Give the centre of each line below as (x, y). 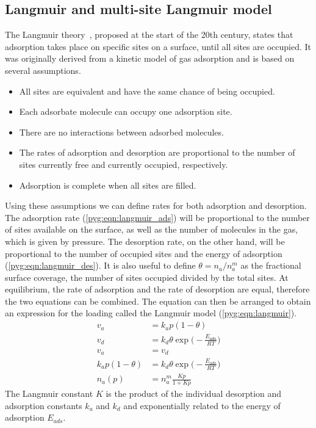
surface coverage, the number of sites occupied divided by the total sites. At (147, 277)
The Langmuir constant (49, 393)
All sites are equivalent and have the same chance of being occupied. (147, 91)
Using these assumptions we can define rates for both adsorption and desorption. (156, 205)
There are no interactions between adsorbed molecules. (121, 132)
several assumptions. (43, 70)
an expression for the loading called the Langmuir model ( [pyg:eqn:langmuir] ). (151, 313)
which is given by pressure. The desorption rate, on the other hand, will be (145, 241)
